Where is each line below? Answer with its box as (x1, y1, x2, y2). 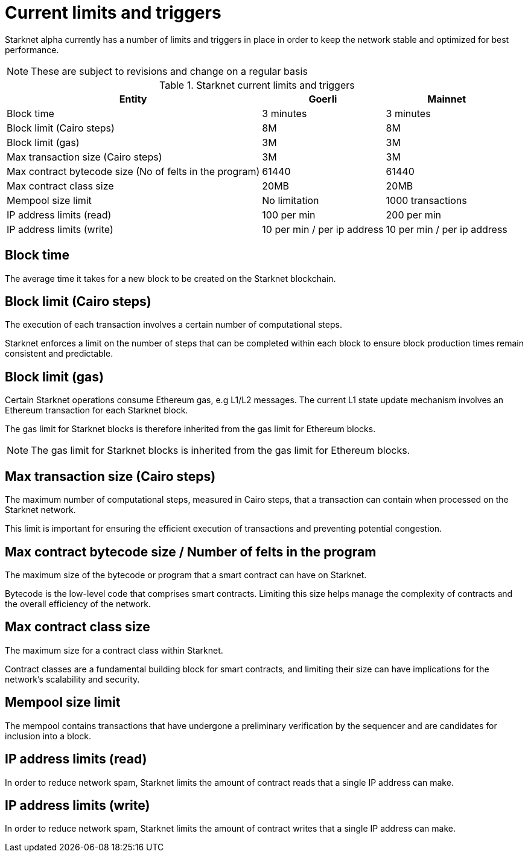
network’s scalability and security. (5, 674, 140, 684)
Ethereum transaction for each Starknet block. (5, 405, 188, 416)
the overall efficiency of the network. (5, 598, 151, 609)
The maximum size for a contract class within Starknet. (5, 645, 223, 655)
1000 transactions (386, 194, 467, 206)
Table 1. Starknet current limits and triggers (159, 78, 355, 91)
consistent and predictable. (5, 348, 113, 359)
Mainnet (427, 92, 466, 105)
